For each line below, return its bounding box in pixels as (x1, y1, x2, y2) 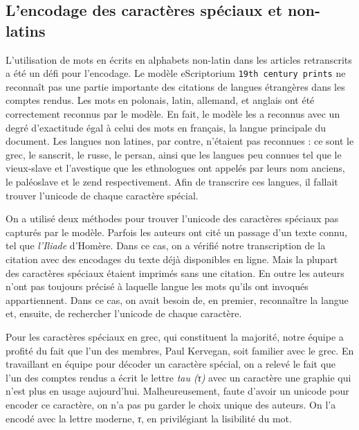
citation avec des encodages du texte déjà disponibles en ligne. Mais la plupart (6, 251, 338, 266)
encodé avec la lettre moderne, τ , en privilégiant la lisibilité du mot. (6, 411, 292, 425)
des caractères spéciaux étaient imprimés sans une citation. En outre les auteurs (6, 265, 344, 280)
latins (6, 19, 46, 41)
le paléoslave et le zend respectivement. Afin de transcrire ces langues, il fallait (6, 174, 338, 188)
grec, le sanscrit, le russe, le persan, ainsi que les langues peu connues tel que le (6, 147, 342, 161)
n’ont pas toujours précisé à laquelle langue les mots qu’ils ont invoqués (6, 279, 309, 294)
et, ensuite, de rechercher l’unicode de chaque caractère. (6, 306, 242, 321)
